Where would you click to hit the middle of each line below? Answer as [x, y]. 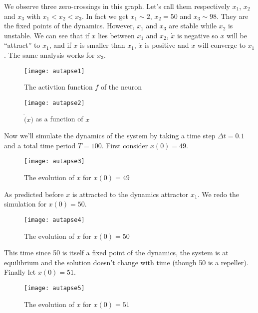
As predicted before [34, 194]
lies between [116, 35]
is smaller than [103, 45]
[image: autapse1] [54, 71]
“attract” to [22, 45]
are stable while [193, 26]
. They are [232, 16]
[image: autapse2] [54, 103]
